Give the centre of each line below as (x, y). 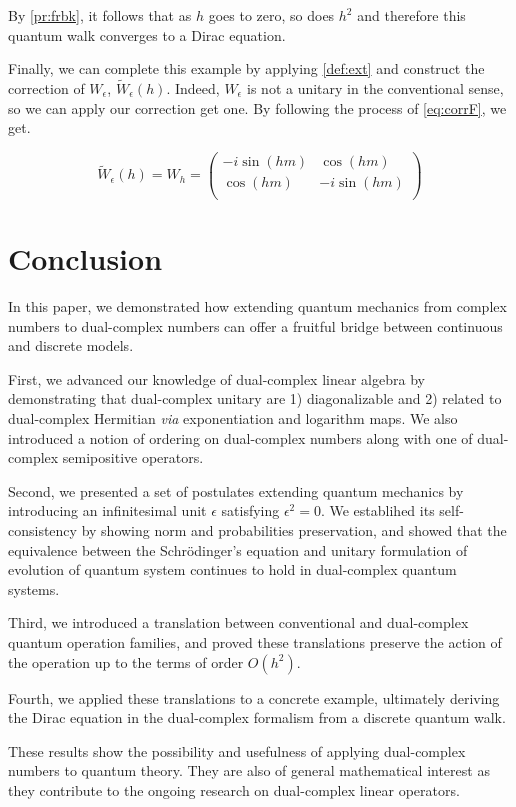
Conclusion (85, 258)
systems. (34, 588)
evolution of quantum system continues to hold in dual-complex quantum (232, 569)
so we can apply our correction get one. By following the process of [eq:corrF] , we (257, 107)
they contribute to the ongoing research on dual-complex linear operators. (234, 789)
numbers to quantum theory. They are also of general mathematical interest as (249, 770)
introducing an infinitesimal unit (107, 510)
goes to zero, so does (271, 15)
